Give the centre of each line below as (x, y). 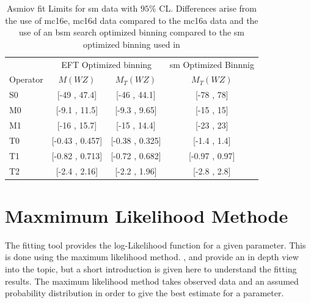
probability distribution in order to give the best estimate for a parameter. (145, 293)
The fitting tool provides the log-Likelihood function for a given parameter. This (155, 245)
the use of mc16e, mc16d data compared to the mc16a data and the (132, 20)
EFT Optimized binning (107, 64)
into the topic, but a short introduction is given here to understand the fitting (151, 268)
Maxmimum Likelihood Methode (147, 215)
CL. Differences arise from (208, 8)
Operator (26, 79)
